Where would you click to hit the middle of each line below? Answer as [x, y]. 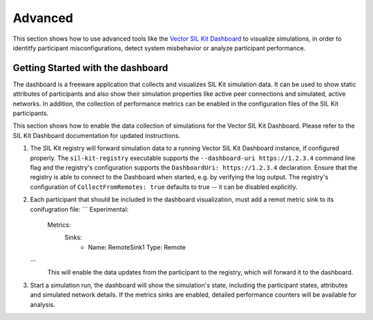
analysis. [42, 304]
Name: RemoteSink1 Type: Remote [137, 247]
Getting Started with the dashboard [90, 68]
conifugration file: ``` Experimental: [79, 209]
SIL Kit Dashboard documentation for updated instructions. [97, 135]
